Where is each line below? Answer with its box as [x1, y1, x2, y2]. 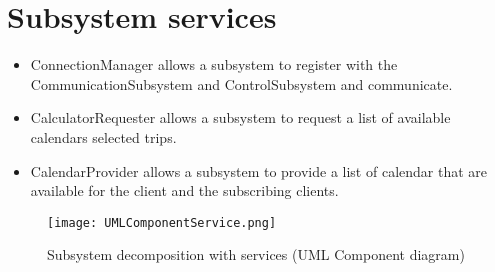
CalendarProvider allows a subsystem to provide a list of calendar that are [30, 160, 487, 181]
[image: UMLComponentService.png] [47, 215, 277, 230]
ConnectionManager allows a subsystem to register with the [30, 54, 398, 75]
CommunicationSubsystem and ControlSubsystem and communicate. [30, 73, 453, 94]
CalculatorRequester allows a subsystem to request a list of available [30, 107, 451, 128]
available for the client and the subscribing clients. [30, 180, 339, 201]
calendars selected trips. [30, 126, 177, 147]
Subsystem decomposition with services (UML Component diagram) [47, 244, 465, 265]
